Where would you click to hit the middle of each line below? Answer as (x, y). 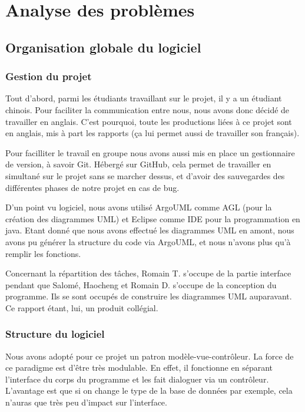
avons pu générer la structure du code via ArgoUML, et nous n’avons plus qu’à (148, 241)
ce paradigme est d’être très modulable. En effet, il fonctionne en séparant (139, 367)
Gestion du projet (49, 76)
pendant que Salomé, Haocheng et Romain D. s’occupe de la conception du (141, 284)
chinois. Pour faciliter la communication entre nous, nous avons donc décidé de (147, 109)
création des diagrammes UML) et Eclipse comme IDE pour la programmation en (153, 218)
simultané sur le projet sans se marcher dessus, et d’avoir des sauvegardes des (145, 175)
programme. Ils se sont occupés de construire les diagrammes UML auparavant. (149, 296)
